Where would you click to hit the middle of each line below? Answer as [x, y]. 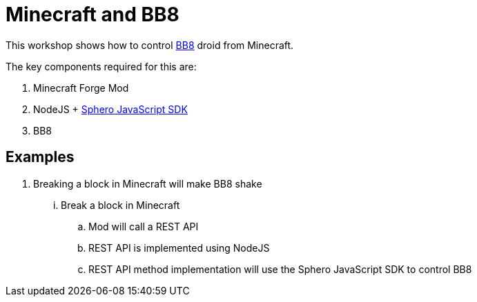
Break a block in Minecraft [120, 205]
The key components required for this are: [101, 66]
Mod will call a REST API [144, 226]
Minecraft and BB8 [93, 14]
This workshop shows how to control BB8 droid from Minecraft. [150, 45]
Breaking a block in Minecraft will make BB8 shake [148, 183]
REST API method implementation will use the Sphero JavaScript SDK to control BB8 [280, 269]
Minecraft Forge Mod [81, 88]
